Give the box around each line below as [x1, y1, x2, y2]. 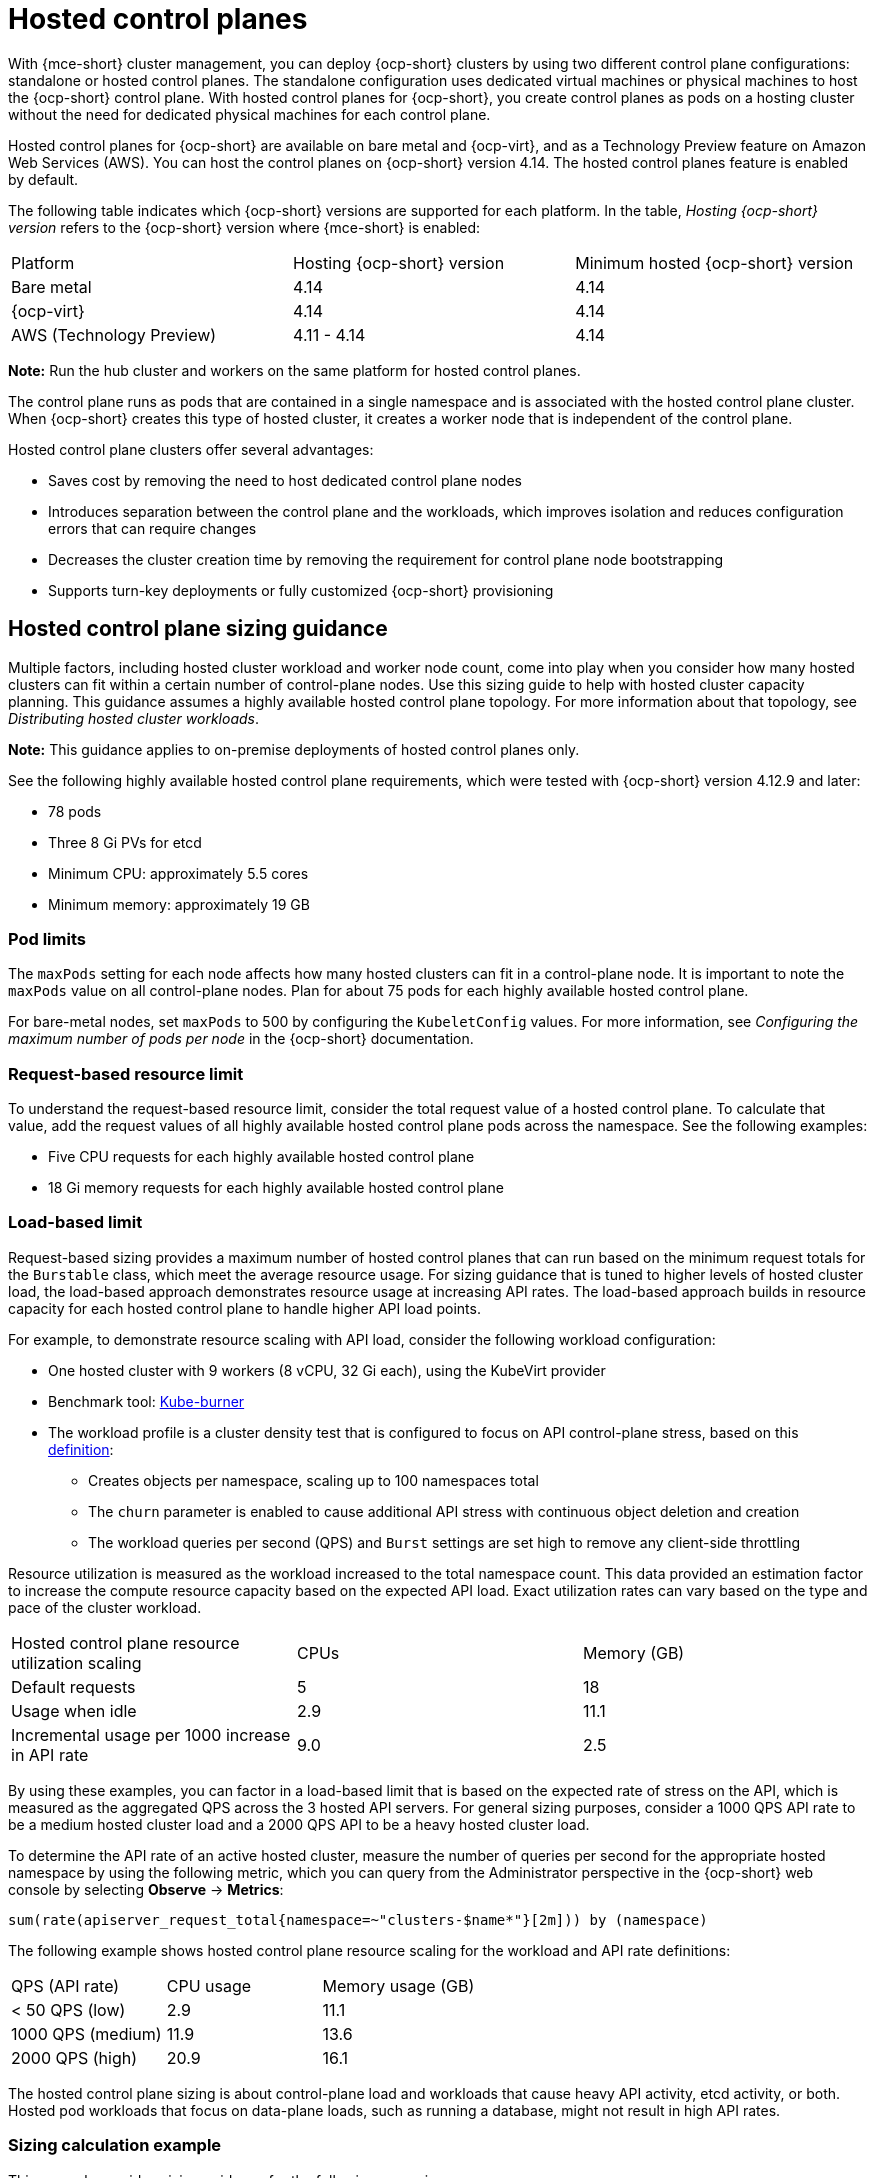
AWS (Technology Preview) [11, 324, 217, 345]
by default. [8, 170, 79, 188]
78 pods [48, 802, 102, 820]
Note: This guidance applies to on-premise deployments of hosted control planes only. [8, 740, 580, 758]
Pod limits [8, 928, 86, 949]
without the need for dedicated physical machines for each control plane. [8, 105, 491, 123]
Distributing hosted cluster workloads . [8, 709, 260, 727]
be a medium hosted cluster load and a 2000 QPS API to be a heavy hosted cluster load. [8, 1815, 590, 1833]
